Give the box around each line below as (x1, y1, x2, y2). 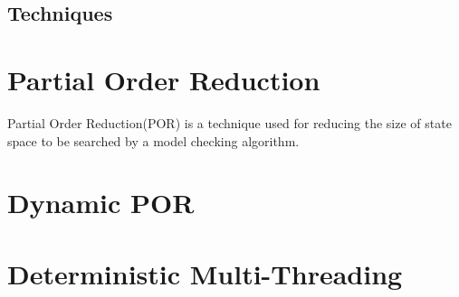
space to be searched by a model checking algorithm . (7, 131, 300, 150)
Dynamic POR (7, 184, 195, 221)
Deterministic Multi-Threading (7, 255, 403, 292)
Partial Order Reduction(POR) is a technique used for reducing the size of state (7, 113, 452, 132)
